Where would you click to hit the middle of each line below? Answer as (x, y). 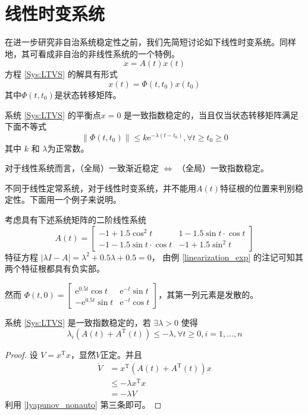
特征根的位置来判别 (258, 188)
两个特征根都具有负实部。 (55, 268)
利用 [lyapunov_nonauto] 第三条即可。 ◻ (83, 405)
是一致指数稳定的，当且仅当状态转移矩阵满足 (211, 114)
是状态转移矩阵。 (88, 94)
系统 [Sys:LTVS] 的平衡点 (53, 114)
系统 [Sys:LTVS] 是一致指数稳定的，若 (78, 322)
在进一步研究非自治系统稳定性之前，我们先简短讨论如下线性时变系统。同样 (150, 42)
